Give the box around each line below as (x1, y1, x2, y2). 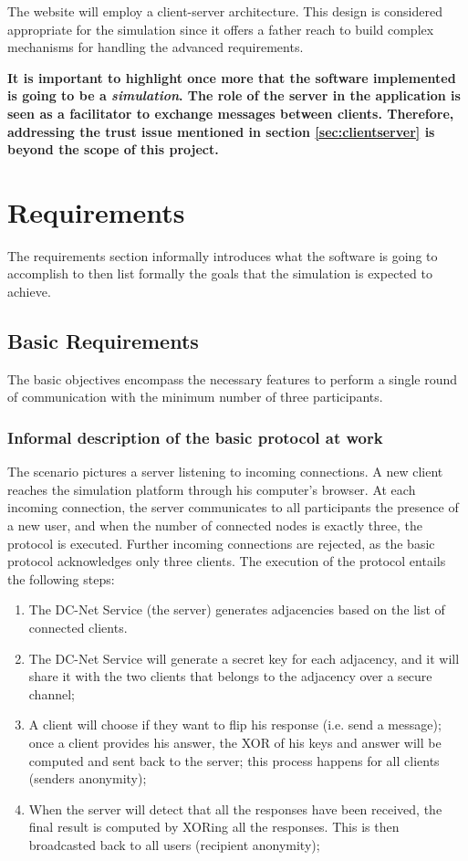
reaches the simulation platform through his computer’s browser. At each (7, 479, 416, 499)
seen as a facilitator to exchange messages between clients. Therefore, (7, 103, 454, 122)
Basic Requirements (7, 327, 199, 355)
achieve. (7, 282, 51, 301)
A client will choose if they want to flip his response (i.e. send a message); (28, 715, 442, 734)
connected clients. (28, 618, 128, 637)
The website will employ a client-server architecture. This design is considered (7, 2, 442, 20)
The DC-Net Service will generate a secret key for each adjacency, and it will (28, 648, 460, 667)
